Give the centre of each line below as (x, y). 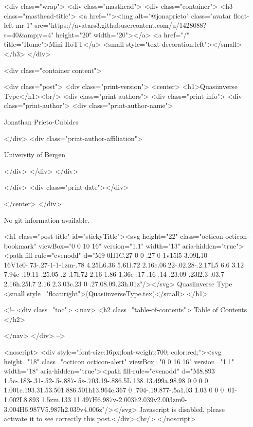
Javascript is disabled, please (182, 409)
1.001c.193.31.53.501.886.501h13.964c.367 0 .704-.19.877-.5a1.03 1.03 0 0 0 (114, 390)
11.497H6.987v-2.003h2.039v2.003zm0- (130, 399)
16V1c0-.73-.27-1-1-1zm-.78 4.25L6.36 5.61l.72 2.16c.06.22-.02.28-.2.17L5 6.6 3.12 (124, 264)
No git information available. (47, 220)
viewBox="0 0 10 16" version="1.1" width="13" (109, 245)
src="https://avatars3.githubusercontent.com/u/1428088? (121, 25)
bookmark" (20, 245)
